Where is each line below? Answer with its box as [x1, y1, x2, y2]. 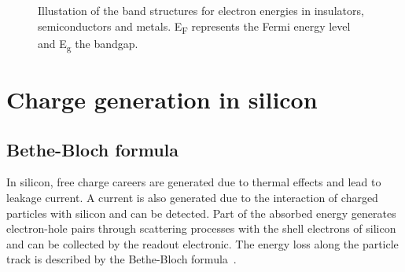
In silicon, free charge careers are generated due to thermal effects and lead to [6, 174, 381, 190]
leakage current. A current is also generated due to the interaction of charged [6, 189, 378, 206]
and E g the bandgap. [38, 35, 138, 53]
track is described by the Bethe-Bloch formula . [6, 251, 237, 267]
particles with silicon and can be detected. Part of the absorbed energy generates [6, 204, 396, 221]
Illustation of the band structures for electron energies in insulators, [38, 2, 364, 18]
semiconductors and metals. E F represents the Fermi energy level [38, 17, 351, 36]
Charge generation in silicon [6, 83, 318, 116]
